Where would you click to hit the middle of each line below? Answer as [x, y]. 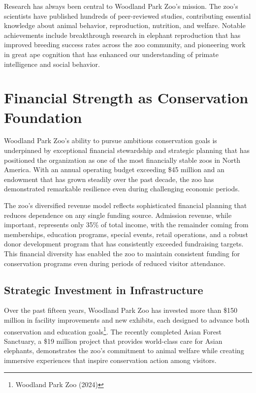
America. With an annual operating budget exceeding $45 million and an [114, 169]
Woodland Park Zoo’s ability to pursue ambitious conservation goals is [111, 140]
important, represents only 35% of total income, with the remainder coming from [126, 225]
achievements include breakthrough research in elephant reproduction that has [122, 35]
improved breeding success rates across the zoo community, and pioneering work [125, 45]
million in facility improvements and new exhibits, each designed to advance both [127, 319]
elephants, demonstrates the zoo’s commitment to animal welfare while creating [124, 350]
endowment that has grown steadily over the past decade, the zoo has [109, 179]
